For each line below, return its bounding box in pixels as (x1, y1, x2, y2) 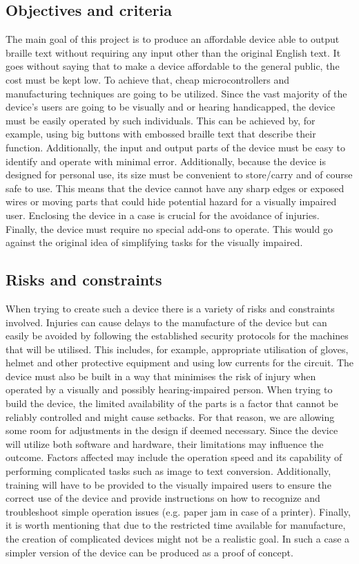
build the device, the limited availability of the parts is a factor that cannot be (6, 396, 338, 411)
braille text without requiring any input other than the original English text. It (6, 45, 341, 59)
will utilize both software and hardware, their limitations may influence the (6, 436, 324, 451)
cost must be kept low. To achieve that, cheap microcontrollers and (6, 72, 289, 86)
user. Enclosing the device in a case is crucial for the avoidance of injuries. (6, 207, 320, 222)
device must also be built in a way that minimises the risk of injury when (6, 368, 316, 383)
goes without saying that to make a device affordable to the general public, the (6, 59, 340, 73)
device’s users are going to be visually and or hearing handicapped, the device (6, 100, 336, 114)
